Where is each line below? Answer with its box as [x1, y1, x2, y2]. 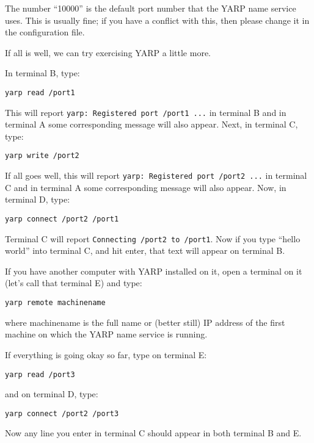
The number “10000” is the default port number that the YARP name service [5, 2, 296, 14]
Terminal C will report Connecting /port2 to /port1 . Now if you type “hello [5, 232, 301, 245]
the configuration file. [5, 26, 85, 38]
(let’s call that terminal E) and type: [5, 276, 142, 289]
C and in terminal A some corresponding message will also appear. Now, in [5, 181, 287, 193]
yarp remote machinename [5, 298, 106, 308]
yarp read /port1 [5, 88, 75, 97]
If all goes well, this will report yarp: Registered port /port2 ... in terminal [5, 169, 307, 182]
